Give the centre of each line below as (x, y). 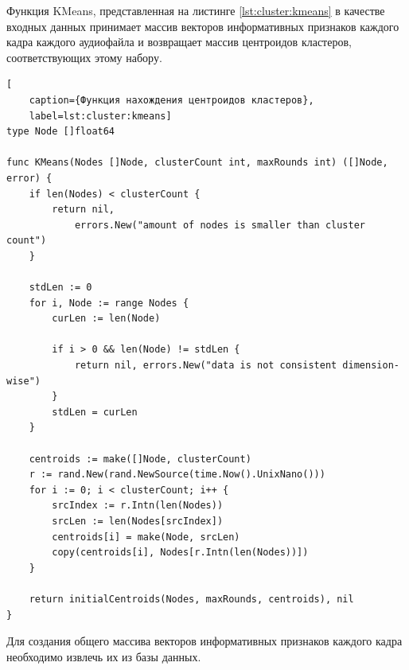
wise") (23, 381)
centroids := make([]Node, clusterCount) (140, 459)
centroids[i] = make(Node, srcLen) (146, 537)
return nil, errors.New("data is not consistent (206, 366)
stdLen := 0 (60, 288)
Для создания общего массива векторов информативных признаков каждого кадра (204, 641)
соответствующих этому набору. (84, 57)
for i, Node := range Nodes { (109, 303)
